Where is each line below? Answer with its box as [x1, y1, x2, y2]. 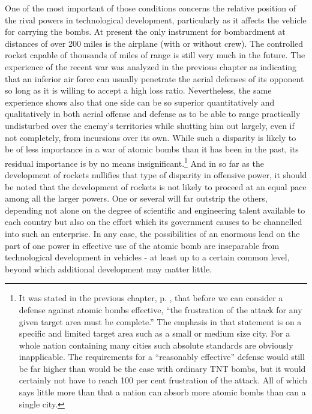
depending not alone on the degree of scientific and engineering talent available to [5, 203, 305, 216]
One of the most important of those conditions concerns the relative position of [5, 2, 296, 14]
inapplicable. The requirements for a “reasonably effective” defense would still [19, 350, 305, 363]
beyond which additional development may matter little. [5, 262, 212, 275]
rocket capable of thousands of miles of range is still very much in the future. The [5, 49, 305, 61]
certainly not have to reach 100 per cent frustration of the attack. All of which [19, 374, 307, 386]
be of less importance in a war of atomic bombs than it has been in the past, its [5, 143, 299, 155]
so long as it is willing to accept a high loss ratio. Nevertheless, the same [5, 84, 272, 97]
